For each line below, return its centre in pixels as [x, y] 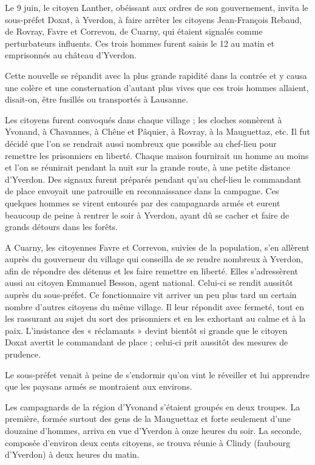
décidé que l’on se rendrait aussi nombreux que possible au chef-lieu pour [141, 143]
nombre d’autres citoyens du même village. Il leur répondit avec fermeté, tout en [155, 306]
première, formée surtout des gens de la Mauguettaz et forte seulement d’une [148, 419]
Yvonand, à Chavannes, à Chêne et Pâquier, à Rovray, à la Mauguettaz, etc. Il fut [157, 131]
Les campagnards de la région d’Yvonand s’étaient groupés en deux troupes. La [153, 406]
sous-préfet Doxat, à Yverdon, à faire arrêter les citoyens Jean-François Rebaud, [154, 19]
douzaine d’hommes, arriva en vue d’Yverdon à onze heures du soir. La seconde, [154, 430]
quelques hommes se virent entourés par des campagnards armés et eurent [143, 202]
